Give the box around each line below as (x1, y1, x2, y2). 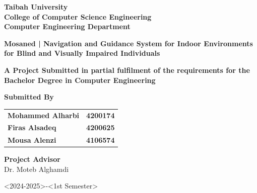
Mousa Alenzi (8, 135, 56, 145)
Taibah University (4, 2, 68, 12)
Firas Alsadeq (8, 122, 56, 133)
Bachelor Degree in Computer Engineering (4, 74, 156, 85)
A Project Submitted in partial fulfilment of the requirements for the (4, 64, 250, 75)
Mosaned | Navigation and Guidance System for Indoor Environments (4, 38, 253, 48)
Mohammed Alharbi (8, 110, 80, 120)
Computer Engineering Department (4, 21, 131, 32)
